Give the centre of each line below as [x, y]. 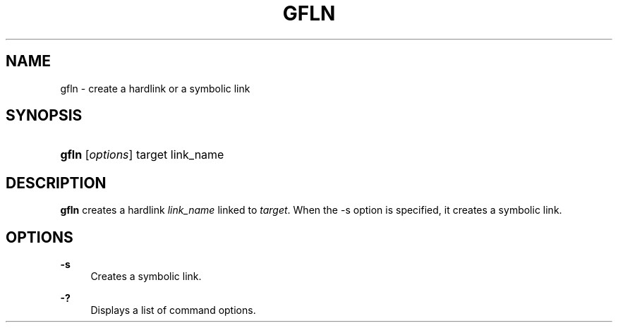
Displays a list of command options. [173, 310]
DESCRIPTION [56, 183]
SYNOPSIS [44, 116]
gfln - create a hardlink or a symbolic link [155, 88]
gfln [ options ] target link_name [142, 155]
